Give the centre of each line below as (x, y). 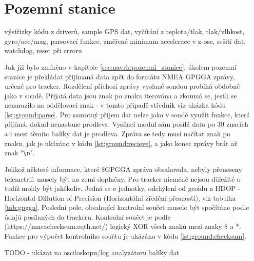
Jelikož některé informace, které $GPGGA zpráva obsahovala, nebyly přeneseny (123, 169)
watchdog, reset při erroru (43, 50)
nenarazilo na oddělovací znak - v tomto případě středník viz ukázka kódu (115, 105)
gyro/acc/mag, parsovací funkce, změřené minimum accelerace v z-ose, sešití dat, (125, 41)
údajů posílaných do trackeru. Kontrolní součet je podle (88, 216)
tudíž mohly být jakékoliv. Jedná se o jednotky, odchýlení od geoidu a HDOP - (122, 188)
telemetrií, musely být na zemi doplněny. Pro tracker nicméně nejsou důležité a (122, 178)
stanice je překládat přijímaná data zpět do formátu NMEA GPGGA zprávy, (120, 76)
